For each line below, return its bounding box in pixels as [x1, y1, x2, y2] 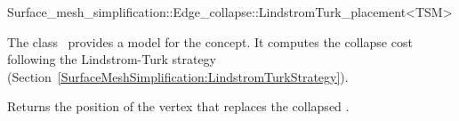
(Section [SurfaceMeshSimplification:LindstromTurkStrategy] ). [7, 67, 349, 85]
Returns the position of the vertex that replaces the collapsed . [7, 97, 350, 116]
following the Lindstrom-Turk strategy [7, 50, 216, 69]
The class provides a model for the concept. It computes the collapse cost [7, 32, 413, 51]
